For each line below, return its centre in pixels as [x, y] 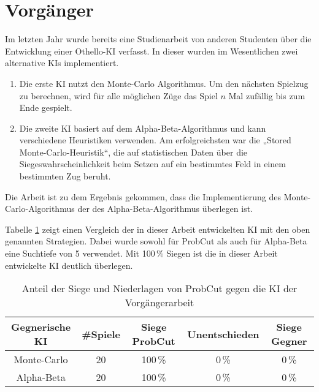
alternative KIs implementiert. [62, 63]
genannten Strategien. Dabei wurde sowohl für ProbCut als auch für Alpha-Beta [156, 241]
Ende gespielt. [46, 107]
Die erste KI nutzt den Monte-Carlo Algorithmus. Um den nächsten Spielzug [164, 83]
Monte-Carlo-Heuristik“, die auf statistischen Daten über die [133, 152]
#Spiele [101, 334]
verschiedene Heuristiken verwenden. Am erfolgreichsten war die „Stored [155, 140]
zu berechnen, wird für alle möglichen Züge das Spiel [118, 95]
